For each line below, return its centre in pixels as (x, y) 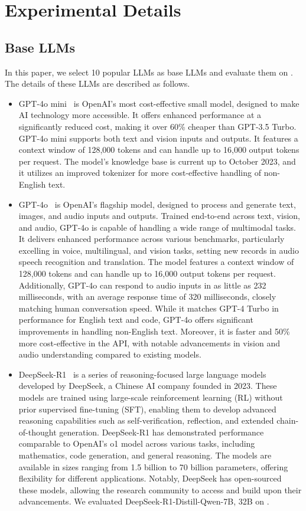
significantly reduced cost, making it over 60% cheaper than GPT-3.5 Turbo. (157, 126)
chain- (288, 420)
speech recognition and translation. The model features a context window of (156, 262)
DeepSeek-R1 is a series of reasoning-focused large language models (142, 374)
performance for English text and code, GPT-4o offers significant (136, 320)
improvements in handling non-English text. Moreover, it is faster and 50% (154, 331)
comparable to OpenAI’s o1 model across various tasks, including (137, 443)
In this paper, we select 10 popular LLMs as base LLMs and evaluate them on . (149, 72)
